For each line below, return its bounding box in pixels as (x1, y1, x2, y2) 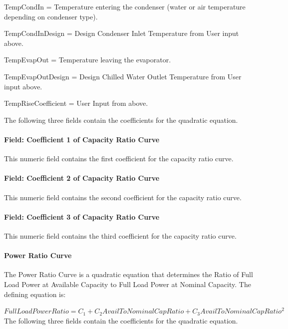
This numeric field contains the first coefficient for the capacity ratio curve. (4, 153, 234, 164)
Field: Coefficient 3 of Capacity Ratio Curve (4, 211, 160, 222)
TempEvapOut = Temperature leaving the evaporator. (4, 54, 171, 65)
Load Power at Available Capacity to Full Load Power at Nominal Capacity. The (4, 279, 251, 289)
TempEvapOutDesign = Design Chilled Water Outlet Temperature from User (4, 71, 242, 81)
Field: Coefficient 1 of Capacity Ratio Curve (4, 134, 160, 144)
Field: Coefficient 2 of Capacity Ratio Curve (4, 173, 160, 183)
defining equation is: (4, 289, 66, 299)
